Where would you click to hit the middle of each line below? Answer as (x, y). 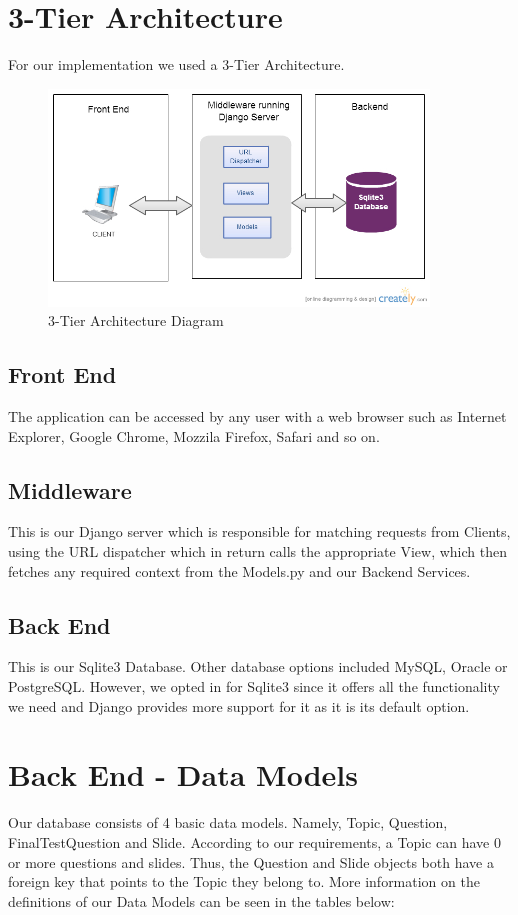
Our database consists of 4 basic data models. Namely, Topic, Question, (228, 822)
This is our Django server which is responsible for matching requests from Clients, (259, 531)
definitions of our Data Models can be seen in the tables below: (201, 900)
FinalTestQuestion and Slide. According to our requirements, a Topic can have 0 (254, 841)
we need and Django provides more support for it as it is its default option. (239, 705)
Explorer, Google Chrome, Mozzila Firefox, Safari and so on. (194, 435)
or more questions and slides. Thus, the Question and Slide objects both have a (251, 861)
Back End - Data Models (183, 774)
